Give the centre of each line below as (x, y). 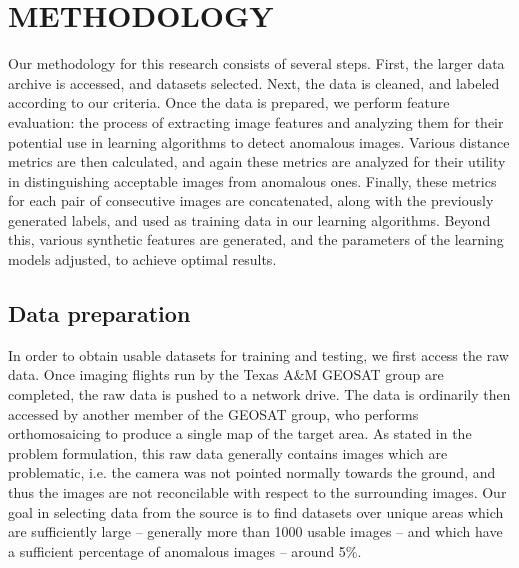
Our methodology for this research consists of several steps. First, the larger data (256, 63)
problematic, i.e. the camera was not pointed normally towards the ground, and (252, 472)
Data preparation (99, 313)
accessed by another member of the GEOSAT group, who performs (213, 413)
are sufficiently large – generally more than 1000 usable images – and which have (255, 531)
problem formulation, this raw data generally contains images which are (228, 452)
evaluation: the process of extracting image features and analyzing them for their (256, 121)
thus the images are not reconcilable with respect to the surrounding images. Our (257, 492)
